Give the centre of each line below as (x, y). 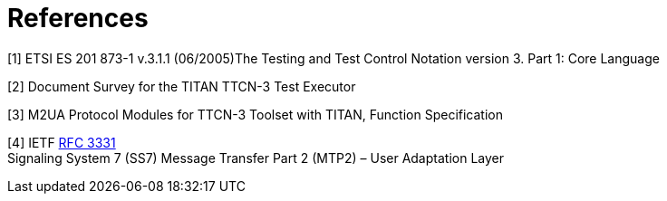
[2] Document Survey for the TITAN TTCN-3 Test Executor (182, 86)
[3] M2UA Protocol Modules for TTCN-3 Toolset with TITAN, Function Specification (255, 114)
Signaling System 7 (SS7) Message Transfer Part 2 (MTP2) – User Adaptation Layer (256, 158)
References (78, 18)
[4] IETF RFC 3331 (62, 142)
